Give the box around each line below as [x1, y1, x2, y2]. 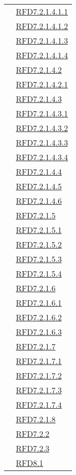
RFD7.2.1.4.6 [16, 195, 62, 206]
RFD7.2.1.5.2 [16, 239, 62, 250]
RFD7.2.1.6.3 [16, 326, 62, 337]
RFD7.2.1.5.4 [16, 268, 62, 279]
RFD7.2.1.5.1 [16, 224, 62, 235]
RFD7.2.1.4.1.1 [16, 6, 68, 17]
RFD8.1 [16, 457, 43, 468]
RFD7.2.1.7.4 [16, 399, 62, 410]
